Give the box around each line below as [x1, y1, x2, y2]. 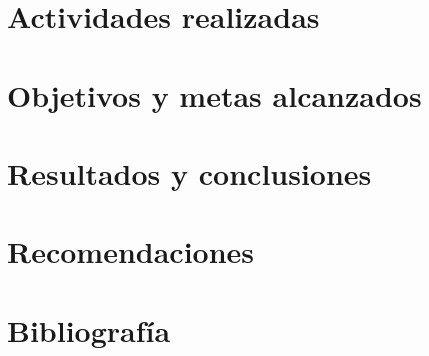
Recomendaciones [7, 231, 255, 272]
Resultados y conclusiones [7, 152, 372, 193]
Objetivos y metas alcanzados [7, 74, 422, 115]
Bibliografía [7, 309, 171, 350]
